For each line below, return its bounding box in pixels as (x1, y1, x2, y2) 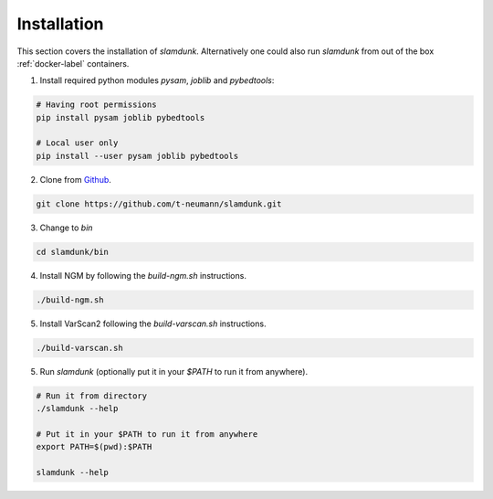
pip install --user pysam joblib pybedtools (36, 151, 239, 161)
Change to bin (39, 222, 93, 233)
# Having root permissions (36, 100, 157, 110)
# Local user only (36, 138, 119, 148)
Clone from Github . (39, 174, 111, 185)
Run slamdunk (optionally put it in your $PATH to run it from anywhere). (39, 366, 309, 377)
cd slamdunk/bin (36, 247, 110, 257)
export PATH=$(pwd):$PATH (36, 441, 152, 452)
